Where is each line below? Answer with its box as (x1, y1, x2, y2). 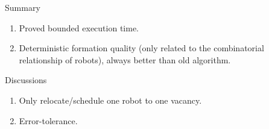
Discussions (5, 74, 47, 86)
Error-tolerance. (19, 114, 78, 127)
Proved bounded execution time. (19, 21, 139, 34)
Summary (5, 1, 40, 13)
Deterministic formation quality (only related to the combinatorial (19, 42, 264, 54)
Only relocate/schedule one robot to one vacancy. (19, 93, 202, 106)
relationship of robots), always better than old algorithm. (19, 53, 231, 66)
